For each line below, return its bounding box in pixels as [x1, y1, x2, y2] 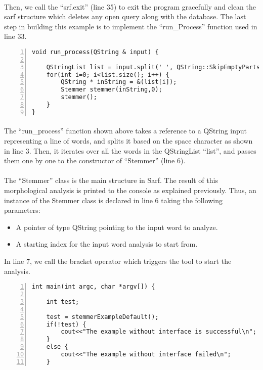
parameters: [4, 205, 40, 215]
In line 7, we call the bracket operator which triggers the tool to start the [4, 255, 232, 266]
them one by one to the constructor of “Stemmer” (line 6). [4, 155, 186, 166]
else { [46, 343, 68, 351]
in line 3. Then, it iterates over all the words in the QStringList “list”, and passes [4, 145, 256, 156]
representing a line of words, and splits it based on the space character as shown [4, 135, 253, 146]
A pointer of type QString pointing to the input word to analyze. [16, 221, 218, 232]
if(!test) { [46, 320, 86, 328]
